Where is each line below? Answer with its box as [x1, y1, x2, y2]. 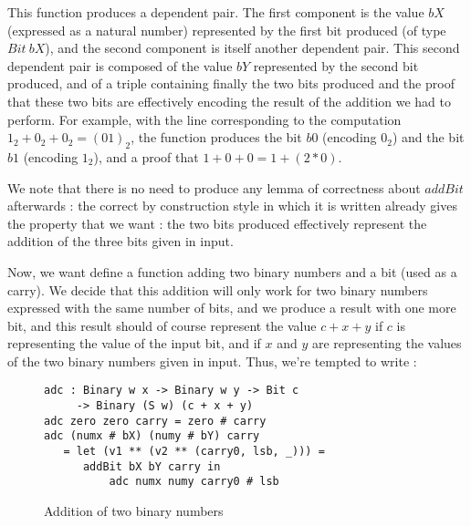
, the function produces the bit [131, 128, 302, 147]
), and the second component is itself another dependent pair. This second [45, 38, 460, 57]
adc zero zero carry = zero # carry [44, 414, 267, 428]
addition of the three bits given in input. [7, 232, 234, 251]
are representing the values [311, 334, 462, 353]
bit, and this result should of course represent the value [7, 315, 317, 335]
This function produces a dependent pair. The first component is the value [7, 3, 424, 21]
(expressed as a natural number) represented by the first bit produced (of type [7, 20, 446, 39]
